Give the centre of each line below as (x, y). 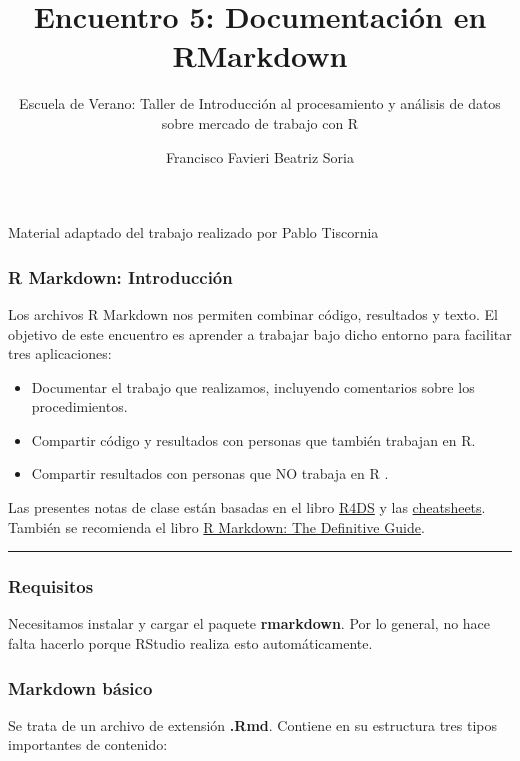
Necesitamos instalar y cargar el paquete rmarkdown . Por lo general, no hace (249, 623)
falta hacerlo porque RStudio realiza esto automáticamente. (190, 643)
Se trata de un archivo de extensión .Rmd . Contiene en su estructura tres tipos (253, 724)
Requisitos (51, 586)
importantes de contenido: (88, 744)
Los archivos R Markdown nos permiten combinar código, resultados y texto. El (253, 313)
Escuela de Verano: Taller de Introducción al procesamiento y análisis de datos (260, 103)
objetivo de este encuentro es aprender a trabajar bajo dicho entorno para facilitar (260, 333)
